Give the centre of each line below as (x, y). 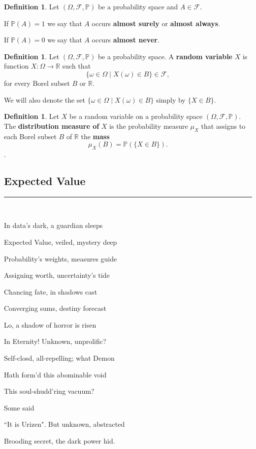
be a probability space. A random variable (165, 56)
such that (77, 66)
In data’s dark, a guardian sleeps (53, 225)
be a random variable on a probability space (136, 116)
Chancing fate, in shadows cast (51, 291)
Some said (19, 407)
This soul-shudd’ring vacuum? (49, 391)
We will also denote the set (45, 99)
